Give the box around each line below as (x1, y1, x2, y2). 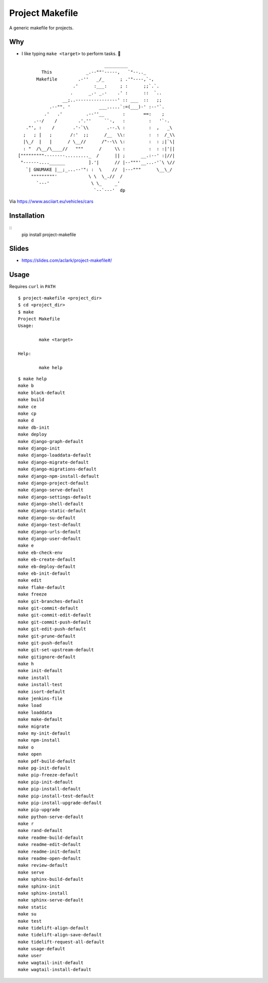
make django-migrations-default (18, 466, 97, 472)
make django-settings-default (18, 494, 92, 500)
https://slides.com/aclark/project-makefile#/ (21, 257, 112, 263)
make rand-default (18, 828, 63, 833)
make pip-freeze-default (18, 772, 78, 778)
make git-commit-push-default (18, 619, 92, 625)
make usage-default (18, 946, 66, 952)
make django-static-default (18, 508, 86, 514)
